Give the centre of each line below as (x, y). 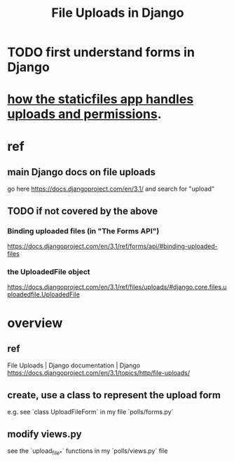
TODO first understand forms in (101, 52)
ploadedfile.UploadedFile (44, 294)
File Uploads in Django (118, 13)
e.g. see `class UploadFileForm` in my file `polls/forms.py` (90, 412)
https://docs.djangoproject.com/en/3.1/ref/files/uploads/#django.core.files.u (117, 287)
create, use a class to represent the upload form (114, 395)
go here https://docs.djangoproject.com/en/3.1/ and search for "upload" (111, 189)
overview (35, 323)
